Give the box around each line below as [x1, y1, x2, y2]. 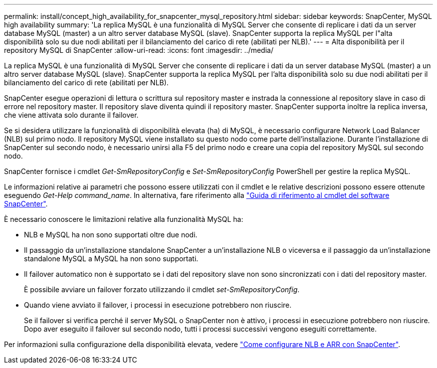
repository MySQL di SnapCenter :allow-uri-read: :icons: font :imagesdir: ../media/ [4, 46, 273, 54]
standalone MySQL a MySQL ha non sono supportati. [24, 254, 199, 263]
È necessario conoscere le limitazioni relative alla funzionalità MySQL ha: [4, 215, 243, 223]
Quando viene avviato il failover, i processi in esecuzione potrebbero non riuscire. [24, 301, 292, 309]
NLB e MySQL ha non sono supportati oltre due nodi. [24, 230, 198, 239]
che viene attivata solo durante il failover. [4, 111, 139, 119]
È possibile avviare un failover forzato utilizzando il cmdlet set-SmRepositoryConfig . [24, 285, 300, 294]
